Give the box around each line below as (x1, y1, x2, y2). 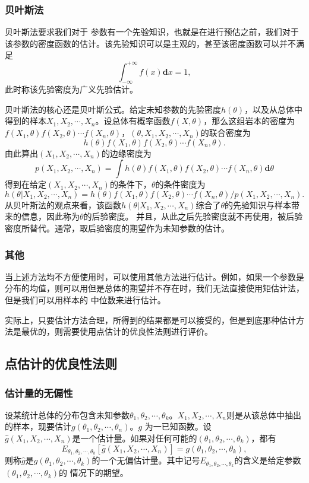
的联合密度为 (200, 126, 251, 139)
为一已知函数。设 (144, 420, 212, 433)
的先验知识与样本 (225, 198, 292, 211)
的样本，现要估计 (5, 420, 71, 433)
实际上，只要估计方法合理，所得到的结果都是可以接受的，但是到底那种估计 (5, 313, 296, 326)
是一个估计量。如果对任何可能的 (72, 432, 197, 444)
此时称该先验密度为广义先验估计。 (5, 83, 138, 96)
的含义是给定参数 (234, 454, 301, 466)
